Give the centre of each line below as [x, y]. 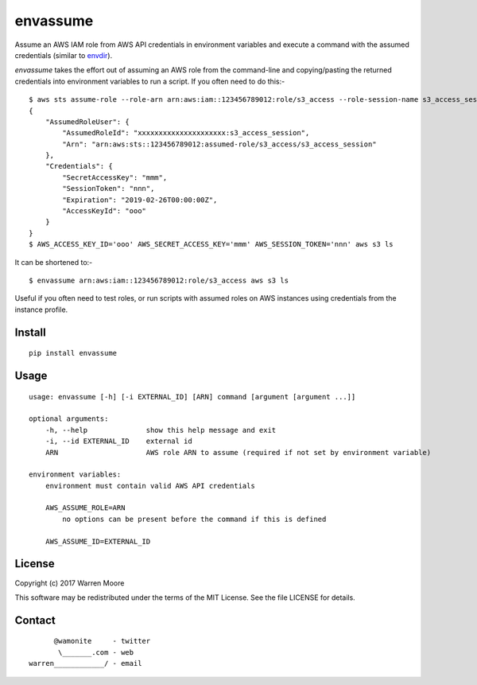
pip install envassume [73, 353]
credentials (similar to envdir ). [64, 55]
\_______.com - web [96, 652]
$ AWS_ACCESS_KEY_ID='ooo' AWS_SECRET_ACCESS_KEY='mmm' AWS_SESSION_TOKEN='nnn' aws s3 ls [211, 244]
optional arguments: [69, 419]
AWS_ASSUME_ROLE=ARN [85, 508]
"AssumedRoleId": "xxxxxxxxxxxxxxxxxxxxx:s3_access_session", [186, 133]
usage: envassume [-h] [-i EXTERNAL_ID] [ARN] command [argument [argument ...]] [192, 397]
